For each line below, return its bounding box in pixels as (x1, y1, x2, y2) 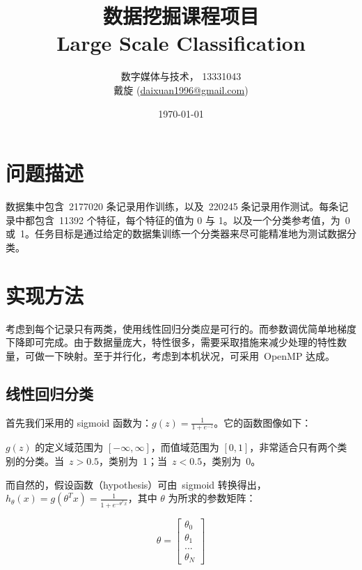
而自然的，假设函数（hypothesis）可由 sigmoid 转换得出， (6, 477, 267, 491)
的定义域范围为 (35, 440, 104, 454)
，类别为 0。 (202, 453, 261, 468)
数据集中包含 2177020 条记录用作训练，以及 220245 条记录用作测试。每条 (6, 199, 339, 214)
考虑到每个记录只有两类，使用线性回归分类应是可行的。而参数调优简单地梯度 (6, 321, 356, 335)
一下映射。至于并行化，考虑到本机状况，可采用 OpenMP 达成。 (44, 348, 336, 363)
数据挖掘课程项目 (102, 1, 259, 30)
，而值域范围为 (150, 440, 219, 454)
